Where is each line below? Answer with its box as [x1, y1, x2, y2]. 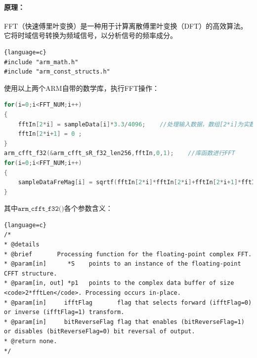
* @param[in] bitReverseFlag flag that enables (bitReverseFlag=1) [4, 318, 245, 325]
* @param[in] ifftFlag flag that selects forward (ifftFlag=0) [4, 299, 252, 306]
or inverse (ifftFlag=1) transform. [4, 309, 125, 316]
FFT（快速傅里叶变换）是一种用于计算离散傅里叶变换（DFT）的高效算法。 [4, 20, 248, 31]
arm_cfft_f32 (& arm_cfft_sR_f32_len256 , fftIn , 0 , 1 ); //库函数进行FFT [4, 150, 235, 157]
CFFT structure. [4, 270, 57, 277]
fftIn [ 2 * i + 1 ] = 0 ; [18, 130, 82, 138]
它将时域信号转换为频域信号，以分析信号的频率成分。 [4, 30, 177, 40]
